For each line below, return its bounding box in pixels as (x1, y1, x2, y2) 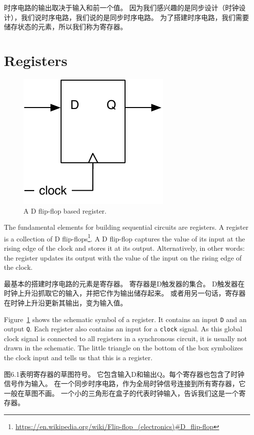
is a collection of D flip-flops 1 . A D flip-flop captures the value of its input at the (4, 232, 245, 243)
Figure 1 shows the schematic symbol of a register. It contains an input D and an (4, 314, 247, 324)
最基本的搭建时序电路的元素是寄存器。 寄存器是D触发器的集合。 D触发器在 (4, 278, 245, 288)
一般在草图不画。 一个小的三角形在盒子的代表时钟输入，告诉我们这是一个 (4, 388, 239, 398)
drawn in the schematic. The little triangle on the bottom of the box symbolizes (4, 343, 243, 353)
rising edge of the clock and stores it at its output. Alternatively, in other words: (4, 242, 245, 253)
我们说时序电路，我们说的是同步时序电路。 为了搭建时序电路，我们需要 (21, 12, 249, 22)
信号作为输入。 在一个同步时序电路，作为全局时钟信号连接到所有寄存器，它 (4, 378, 246, 389)
